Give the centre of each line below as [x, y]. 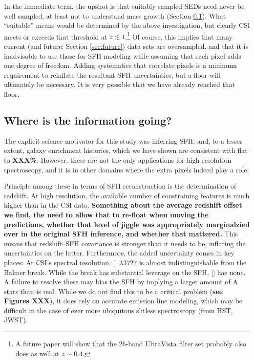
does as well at [37, 353]
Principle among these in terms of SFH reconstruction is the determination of [120, 186]
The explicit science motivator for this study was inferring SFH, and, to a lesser [123, 140]
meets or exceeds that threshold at [56, 36]
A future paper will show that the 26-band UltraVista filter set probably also [131, 344]
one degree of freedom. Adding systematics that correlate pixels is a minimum [120, 65]
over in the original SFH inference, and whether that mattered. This [121, 234]
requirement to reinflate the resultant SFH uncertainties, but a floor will [112, 74]
